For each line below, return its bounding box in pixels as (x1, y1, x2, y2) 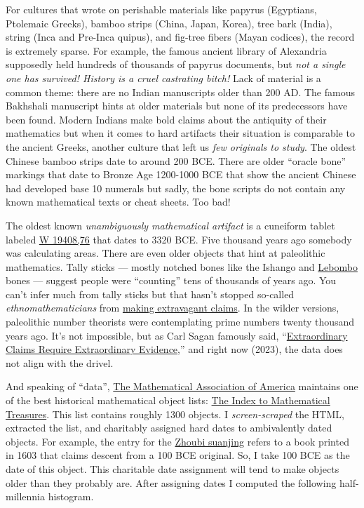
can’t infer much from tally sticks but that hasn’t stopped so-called (6, 286, 295, 301)
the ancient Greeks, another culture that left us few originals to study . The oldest (6, 139, 356, 154)
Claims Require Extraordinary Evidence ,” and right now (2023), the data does (6, 342, 343, 356)
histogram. (48, 489, 94, 504)
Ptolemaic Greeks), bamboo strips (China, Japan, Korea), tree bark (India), (6, 15, 332, 30)
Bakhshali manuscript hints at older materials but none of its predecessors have (6, 98, 348, 113)
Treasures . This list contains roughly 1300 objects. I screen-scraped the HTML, (6, 406, 344, 421)
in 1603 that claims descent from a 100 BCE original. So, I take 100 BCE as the (6, 448, 350, 462)
